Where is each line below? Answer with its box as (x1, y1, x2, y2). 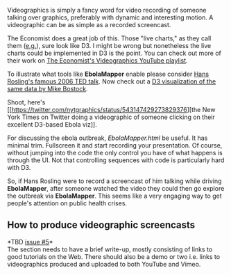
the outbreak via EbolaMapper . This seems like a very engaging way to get (7, 191, 222, 200)
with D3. (7, 164, 31, 171)
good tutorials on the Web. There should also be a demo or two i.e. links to (7, 252, 221, 260)
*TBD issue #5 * (7, 237, 53, 246)
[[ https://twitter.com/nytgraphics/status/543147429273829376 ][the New (7, 106, 216, 113)
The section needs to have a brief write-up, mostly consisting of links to (7, 245, 213, 253)
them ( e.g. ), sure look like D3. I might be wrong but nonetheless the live (7, 42, 212, 49)
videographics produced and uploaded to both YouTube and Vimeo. (7, 260, 201, 268)
